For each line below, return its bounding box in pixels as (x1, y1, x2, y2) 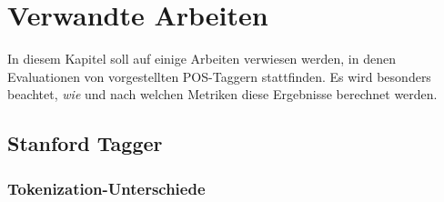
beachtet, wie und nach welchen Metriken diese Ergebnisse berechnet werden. (7, 85, 438, 104)
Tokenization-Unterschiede (7, 177, 206, 199)
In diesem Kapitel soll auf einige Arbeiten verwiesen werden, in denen (7, 49, 396, 68)
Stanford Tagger (7, 129, 163, 157)
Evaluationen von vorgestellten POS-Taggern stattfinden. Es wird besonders (7, 66, 431, 86)
